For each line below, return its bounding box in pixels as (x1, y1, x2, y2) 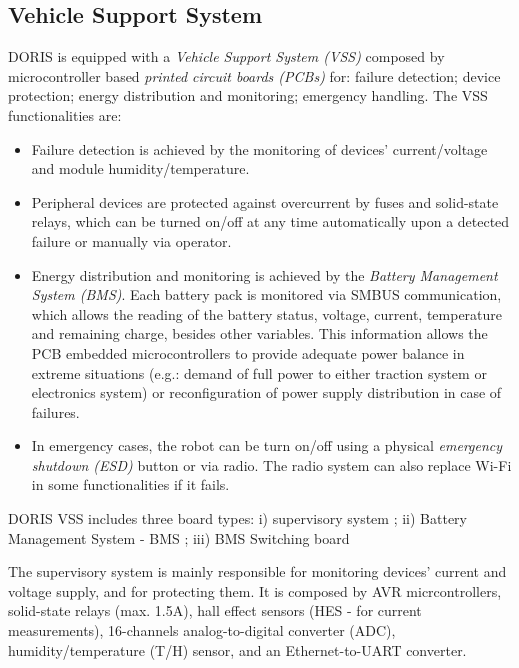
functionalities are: (8, 104, 122, 125)
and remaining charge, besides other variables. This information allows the (31, 323, 488, 344)
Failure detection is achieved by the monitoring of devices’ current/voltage (31, 138, 488, 159)
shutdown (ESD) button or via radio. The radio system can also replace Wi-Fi (31, 454, 512, 475)
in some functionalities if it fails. (31, 474, 230, 495)
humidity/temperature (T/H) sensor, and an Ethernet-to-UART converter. (8, 639, 467, 660)
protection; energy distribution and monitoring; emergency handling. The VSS (8, 85, 488, 106)
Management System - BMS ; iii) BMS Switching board (8, 527, 350, 548)
